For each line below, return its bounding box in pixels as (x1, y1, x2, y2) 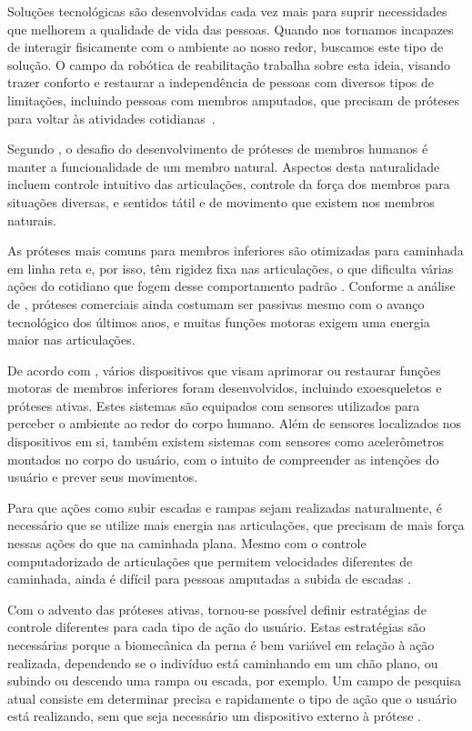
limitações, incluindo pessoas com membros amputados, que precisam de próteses (7, 90, 459, 109)
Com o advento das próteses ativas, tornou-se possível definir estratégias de (7, 599, 427, 618)
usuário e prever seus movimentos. (7, 467, 198, 486)
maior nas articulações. (7, 330, 136, 349)
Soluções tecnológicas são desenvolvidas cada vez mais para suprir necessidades (7, 2, 447, 20)
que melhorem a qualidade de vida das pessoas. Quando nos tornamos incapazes (7, 19, 454, 38)
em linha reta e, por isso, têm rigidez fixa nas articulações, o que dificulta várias (7, 258, 454, 277)
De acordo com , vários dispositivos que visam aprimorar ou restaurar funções (7, 360, 441, 379)
